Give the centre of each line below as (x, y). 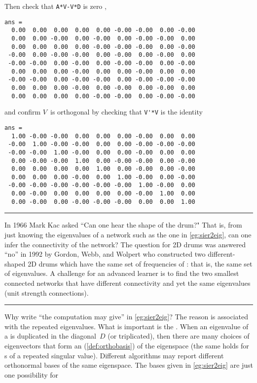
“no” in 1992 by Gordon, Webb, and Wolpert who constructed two (105, 254)
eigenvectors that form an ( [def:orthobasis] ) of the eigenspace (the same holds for (127, 345)
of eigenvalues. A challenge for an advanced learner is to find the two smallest (122, 273)
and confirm (23, 112)
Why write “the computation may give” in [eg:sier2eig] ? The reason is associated (126, 317)
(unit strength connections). (47, 292)
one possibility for (32, 374)
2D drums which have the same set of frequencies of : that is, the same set (140, 263)
